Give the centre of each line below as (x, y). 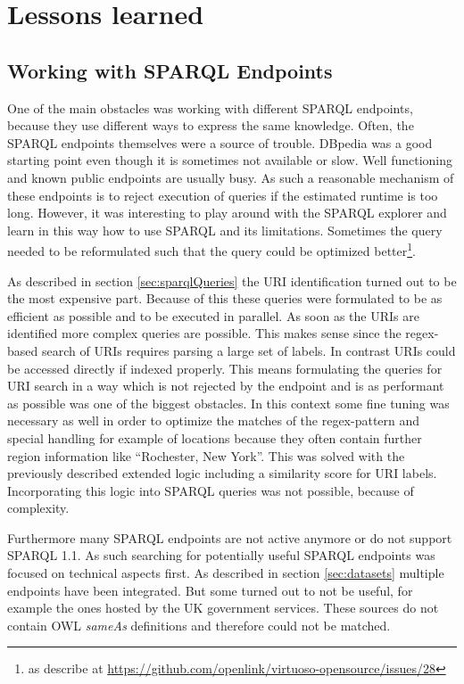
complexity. (38, 508)
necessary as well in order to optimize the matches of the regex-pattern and (214, 420)
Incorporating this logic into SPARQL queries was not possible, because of (211, 490)
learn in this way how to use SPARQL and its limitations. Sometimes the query (225, 230)
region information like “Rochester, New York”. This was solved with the (206, 455)
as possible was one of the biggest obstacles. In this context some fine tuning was (228, 403)
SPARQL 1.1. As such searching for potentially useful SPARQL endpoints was (221, 555)
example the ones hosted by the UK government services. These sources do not (223, 608)
